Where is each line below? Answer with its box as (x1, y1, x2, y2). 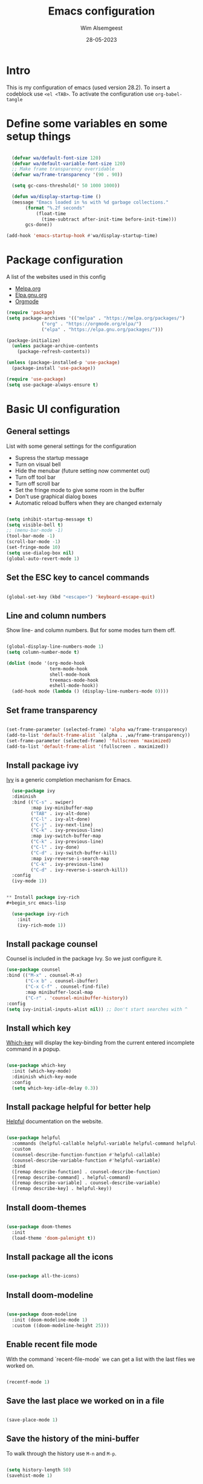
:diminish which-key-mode (11, 1074, 77, 1080)
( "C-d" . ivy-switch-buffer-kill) (30, 850, 118, 856)
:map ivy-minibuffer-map (30, 805, 94, 811)
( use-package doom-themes (6, 1223, 71, 1229)
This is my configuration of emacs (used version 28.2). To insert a (6, 84, 170, 91)
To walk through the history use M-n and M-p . (6, 1449, 117, 1457)
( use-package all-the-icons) (6, 1273, 80, 1279)
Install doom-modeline (6, 1289, 94, 1300)
